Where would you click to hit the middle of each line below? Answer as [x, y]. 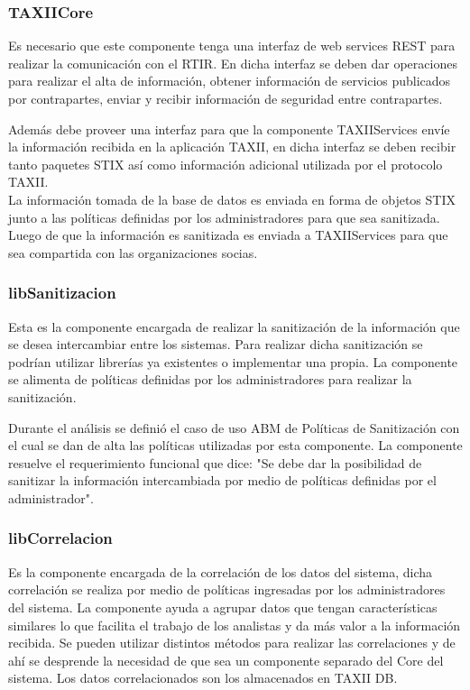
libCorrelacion [60, 538]
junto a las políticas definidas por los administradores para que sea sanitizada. [224, 217]
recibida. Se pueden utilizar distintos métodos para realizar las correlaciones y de [232, 643]
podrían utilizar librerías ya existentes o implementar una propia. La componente [233, 361]
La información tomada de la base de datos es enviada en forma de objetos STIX [232, 199]
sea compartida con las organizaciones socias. [133, 252]
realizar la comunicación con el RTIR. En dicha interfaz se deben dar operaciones [233, 63]
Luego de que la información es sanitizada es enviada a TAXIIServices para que [228, 235]
